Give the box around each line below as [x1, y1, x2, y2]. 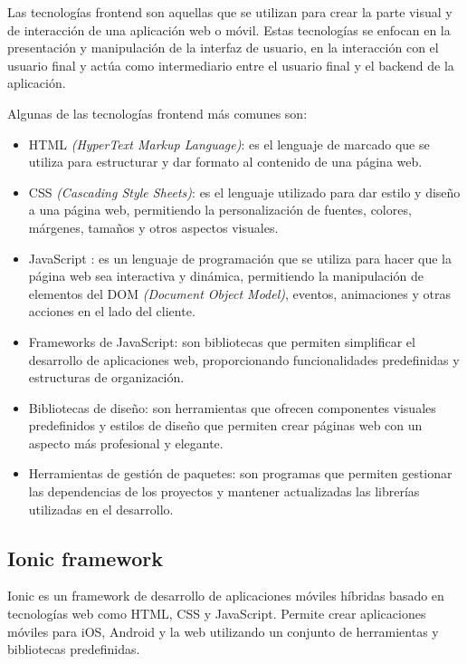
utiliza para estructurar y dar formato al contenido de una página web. [28, 152, 423, 171]
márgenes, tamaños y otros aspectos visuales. [28, 217, 279, 236]
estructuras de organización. [28, 368, 185, 387]
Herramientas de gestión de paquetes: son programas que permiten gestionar [28, 464, 453, 483]
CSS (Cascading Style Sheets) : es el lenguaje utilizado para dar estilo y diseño [28, 182, 461, 201]
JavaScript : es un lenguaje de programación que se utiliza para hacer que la [28, 248, 453, 267]
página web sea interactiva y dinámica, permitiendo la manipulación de [28, 266, 424, 285]
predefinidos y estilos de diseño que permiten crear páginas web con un [28, 416, 423, 435]
